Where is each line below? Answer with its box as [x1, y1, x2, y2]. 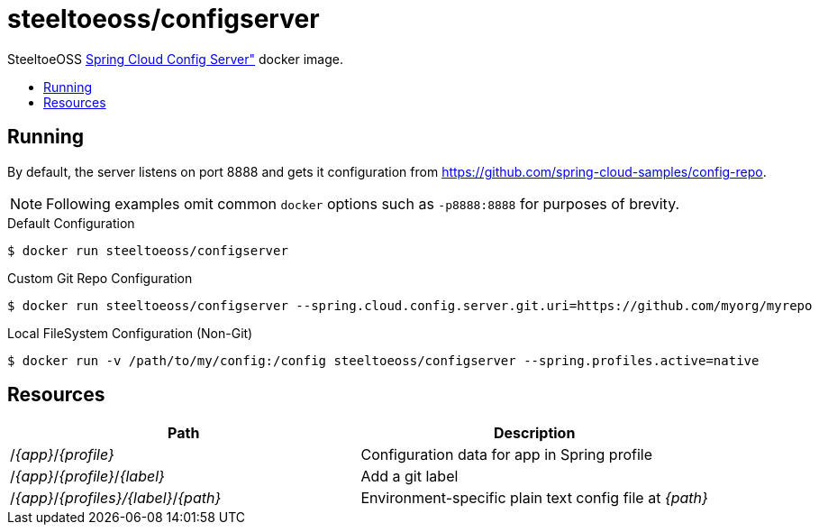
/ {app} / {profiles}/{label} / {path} [10, 489, 222, 508]
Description [493, 424, 576, 443]
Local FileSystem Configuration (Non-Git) [7, 325, 253, 341]
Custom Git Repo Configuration [7, 270, 193, 286]
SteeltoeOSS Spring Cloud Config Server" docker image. [7, 50, 344, 67]
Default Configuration [7, 215, 135, 231]
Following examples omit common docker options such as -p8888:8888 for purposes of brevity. [46, 194, 680, 213]
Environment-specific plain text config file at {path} [360, 489, 708, 508]
